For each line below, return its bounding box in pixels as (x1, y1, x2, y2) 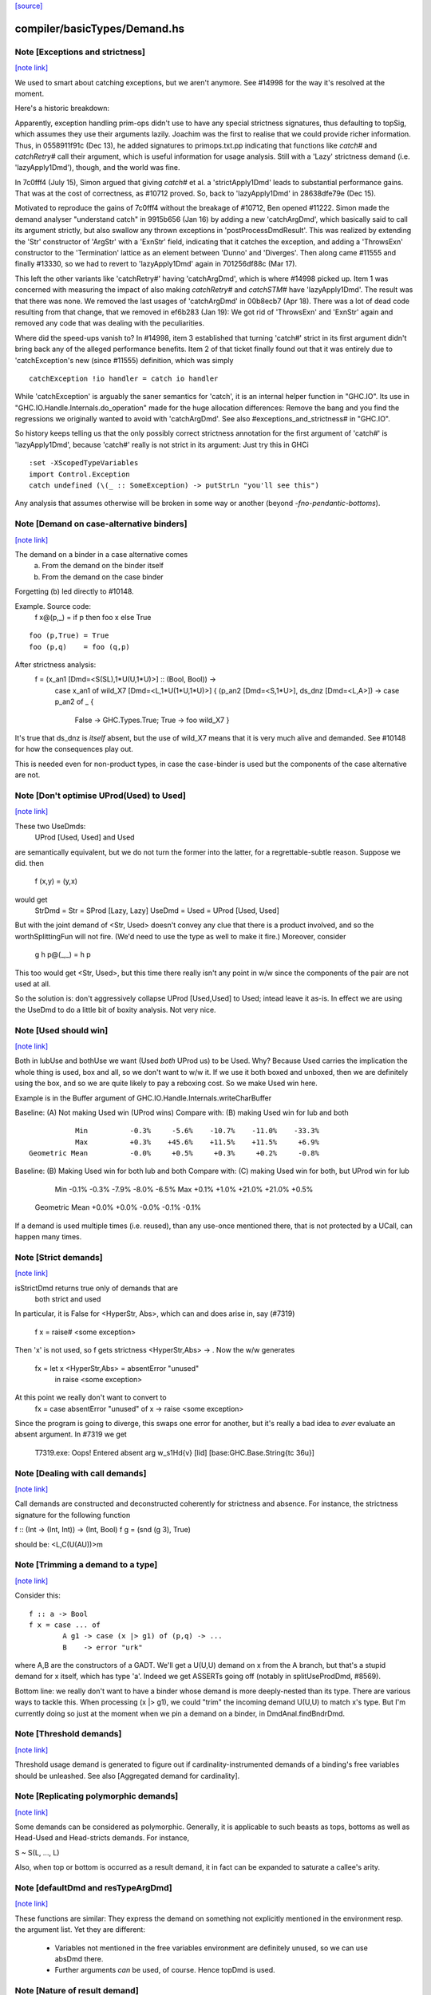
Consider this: (14, 1590, 61, 1600)
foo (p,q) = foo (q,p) (29, 642, 131, 651)
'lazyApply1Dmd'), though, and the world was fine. (14, 163, 180, 172)
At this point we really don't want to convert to (14, 1393, 167, 1402)
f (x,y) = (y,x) (34, 876, 78, 886)
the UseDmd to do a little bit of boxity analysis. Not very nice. (14, 1005, 216, 1014)
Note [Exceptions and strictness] (14, 46, 145, 57)
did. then (14, 858, 44, 867)
